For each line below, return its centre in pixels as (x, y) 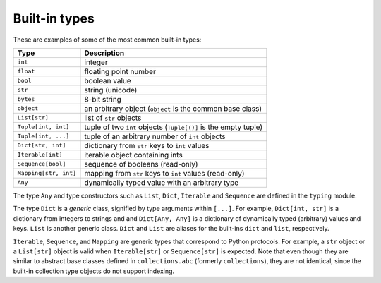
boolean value (108, 80)
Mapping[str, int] (47, 173)
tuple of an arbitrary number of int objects (155, 136)
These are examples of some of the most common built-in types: (107, 40)
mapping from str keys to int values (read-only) (164, 173)
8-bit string (103, 99)
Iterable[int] (40, 155)
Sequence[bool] (42, 164)
